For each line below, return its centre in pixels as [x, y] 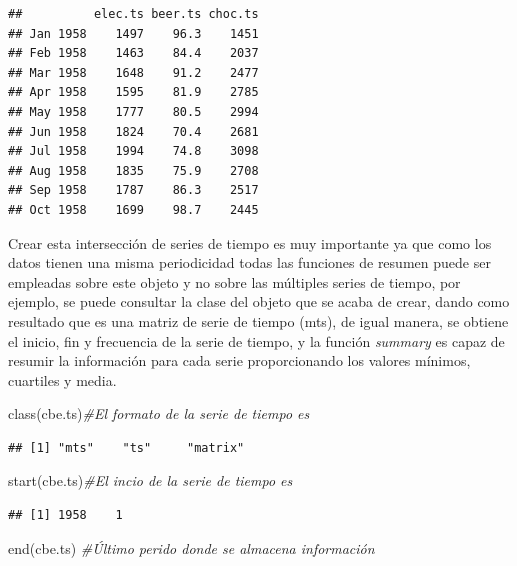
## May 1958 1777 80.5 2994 [133, 111]
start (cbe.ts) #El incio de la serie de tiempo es [150, 480]
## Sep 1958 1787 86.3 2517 [133, 190]
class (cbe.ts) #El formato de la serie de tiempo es [159, 413]
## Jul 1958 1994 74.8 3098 [133, 151]
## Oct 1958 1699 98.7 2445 [133, 209]
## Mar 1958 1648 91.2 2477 [133, 72]
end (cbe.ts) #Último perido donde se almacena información [191, 547]
